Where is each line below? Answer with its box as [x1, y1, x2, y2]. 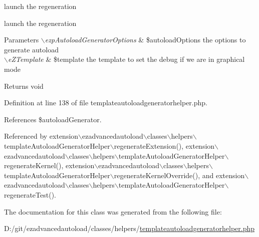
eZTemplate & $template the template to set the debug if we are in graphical [8, 54, 245, 64]
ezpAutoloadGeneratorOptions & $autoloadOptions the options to [45, 34, 246, 45]
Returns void [4, 80, 44, 91]
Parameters [4, 34, 39, 45]
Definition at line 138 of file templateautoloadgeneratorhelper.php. [4, 97, 207, 108]
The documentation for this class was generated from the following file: [4, 206, 222, 217]
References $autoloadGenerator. [4, 114, 102, 124]
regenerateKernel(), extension [4, 160, 95, 171]
